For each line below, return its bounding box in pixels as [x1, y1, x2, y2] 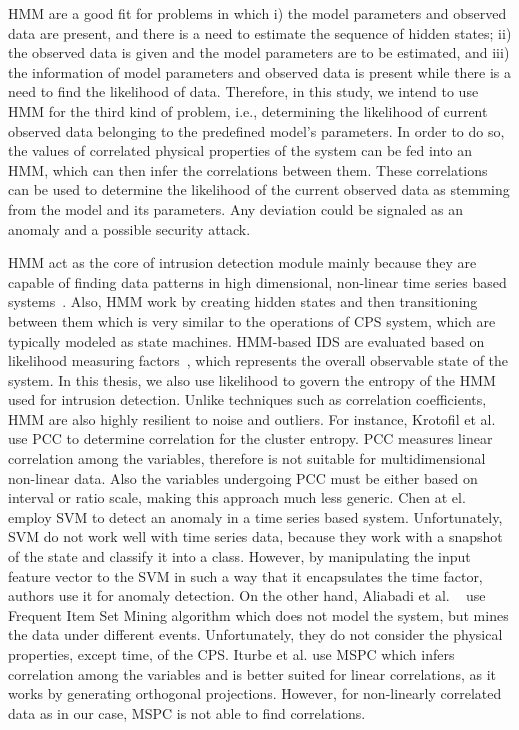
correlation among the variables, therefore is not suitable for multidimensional [8, 448, 486, 469]
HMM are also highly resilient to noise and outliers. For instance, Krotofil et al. [8, 408, 496, 429]
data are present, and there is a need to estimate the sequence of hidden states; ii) [8, 22, 512, 43]
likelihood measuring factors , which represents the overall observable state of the [8, 350, 509, 371]
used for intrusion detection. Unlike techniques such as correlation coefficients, [8, 389, 487, 410]
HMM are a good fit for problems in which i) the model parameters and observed [8, 3, 507, 23]
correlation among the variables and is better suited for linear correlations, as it [8, 663, 496, 684]
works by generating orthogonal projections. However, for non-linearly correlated [8, 683, 502, 704]
